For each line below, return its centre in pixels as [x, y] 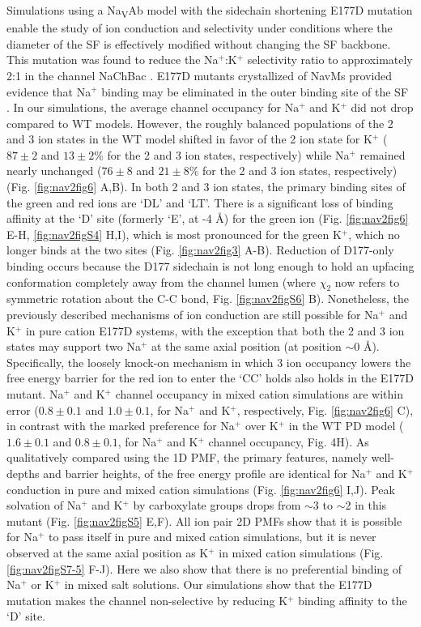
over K [262, 426]
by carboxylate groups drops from [217, 505]
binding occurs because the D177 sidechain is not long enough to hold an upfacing [210, 266]
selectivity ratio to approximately [330, 60]
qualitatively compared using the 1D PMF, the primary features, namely [187, 457]
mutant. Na [35, 393]
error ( [23, 409]
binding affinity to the [353, 600]
